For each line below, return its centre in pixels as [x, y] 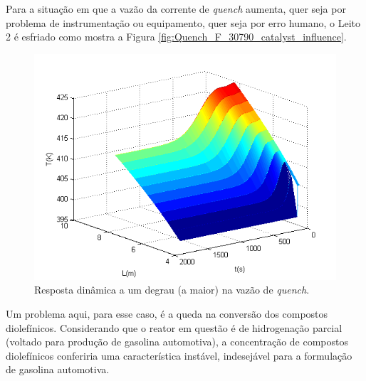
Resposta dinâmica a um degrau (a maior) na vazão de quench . [172, 290]
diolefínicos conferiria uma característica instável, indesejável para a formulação [179, 355]
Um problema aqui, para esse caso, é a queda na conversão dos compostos [167, 313]
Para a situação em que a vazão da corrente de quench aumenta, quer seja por [176, 9]
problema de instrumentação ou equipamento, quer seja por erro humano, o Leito [183, 22]
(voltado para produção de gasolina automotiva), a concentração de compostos [177, 342]
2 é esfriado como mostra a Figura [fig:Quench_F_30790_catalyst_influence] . [176, 37]
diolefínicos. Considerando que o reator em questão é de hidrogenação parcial [174, 327]
